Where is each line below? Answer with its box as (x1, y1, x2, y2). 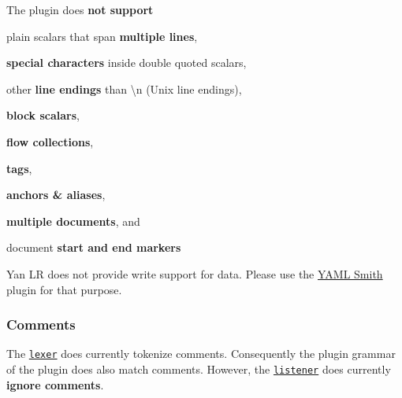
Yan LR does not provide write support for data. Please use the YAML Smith (6, 265, 383, 282)
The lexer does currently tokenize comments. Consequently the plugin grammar (6, 345, 396, 362)
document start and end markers (6, 239, 181, 256)
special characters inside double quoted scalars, (6, 54, 247, 71)
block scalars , (6, 107, 80, 123)
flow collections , (6, 133, 94, 149)
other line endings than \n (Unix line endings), (6, 80, 242, 97)
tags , (6, 160, 32, 176)
